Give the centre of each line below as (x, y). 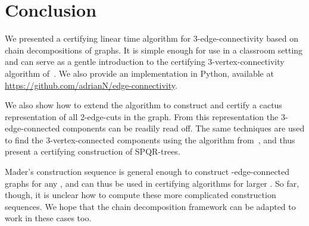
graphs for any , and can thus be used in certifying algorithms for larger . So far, (152, 183)
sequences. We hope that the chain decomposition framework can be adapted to (150, 206)
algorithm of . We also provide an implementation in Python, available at (139, 73)
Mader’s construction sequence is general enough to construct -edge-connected (147, 172)
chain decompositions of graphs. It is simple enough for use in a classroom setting (154, 50)
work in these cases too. (48, 218)
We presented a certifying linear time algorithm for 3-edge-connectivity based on (152, 38)
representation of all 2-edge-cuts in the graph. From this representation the (142, 116)
